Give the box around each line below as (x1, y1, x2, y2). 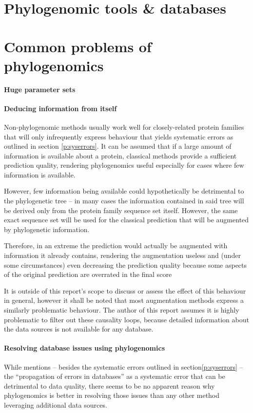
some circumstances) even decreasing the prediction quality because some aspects (4, 259, 247, 270)
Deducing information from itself (4, 103, 117, 113)
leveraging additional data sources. (4, 399, 107, 410)
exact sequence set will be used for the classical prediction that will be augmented (4, 215, 249, 225)
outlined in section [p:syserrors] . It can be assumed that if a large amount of (4, 141, 232, 151)
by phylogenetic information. (4, 224, 90, 234)
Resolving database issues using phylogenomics (4, 343, 165, 353)
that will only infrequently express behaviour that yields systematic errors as (4, 131, 234, 141)
